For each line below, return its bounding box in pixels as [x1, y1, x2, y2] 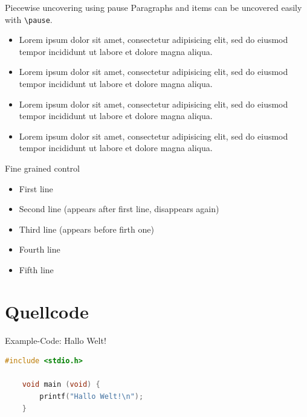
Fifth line [19, 263, 54, 276]
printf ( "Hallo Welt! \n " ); [39, 392, 144, 401]
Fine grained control [5, 162, 80, 174]
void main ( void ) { [22, 380, 100, 389]
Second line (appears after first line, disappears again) [19, 202, 219, 215]
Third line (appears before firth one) [19, 222, 154, 235]
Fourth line [19, 243, 60, 256]
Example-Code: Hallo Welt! [5, 334, 106, 346]
